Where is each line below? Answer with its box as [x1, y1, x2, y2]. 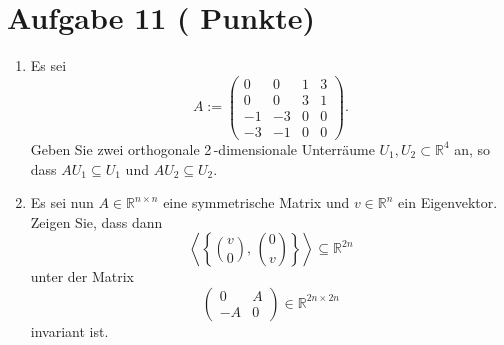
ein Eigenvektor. [398, 192, 498, 213]
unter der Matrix [30, 266, 134, 287]
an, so [454, 138, 491, 159]
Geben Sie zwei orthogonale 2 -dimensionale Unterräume [30, 138, 375, 159]
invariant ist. [30, 320, 109, 341]
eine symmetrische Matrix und [163, 192, 350, 213]
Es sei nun [30, 192, 94, 213]
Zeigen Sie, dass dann [30, 211, 163, 232]
